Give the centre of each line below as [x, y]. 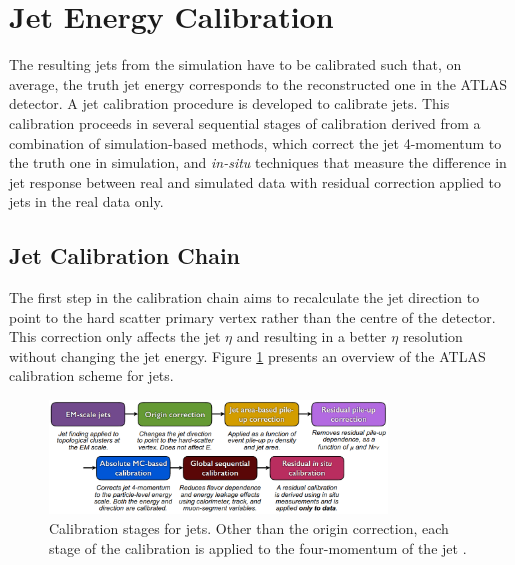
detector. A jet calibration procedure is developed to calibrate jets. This [229, 103]
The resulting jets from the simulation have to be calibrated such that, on [235, 64]
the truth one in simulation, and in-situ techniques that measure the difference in [258, 162]
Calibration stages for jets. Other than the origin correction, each [249, 527]
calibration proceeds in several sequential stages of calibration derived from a [245, 122]
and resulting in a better [311, 336]
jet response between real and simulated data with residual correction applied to [255, 181]
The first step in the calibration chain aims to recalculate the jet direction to [244, 297]
